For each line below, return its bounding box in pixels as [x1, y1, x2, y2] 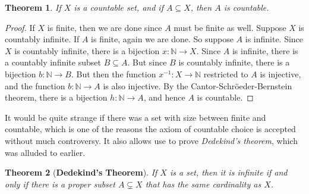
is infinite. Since [245, 33, 304, 45]
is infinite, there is [232, 44, 298, 57]
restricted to [203, 67, 248, 80]
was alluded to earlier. [5, 146, 86, 158]
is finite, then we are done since [47, 21, 162, 33]
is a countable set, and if [74, 1, 163, 13]
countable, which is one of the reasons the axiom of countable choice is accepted [5, 123, 296, 135]
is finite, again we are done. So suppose [91, 33, 234, 45]
